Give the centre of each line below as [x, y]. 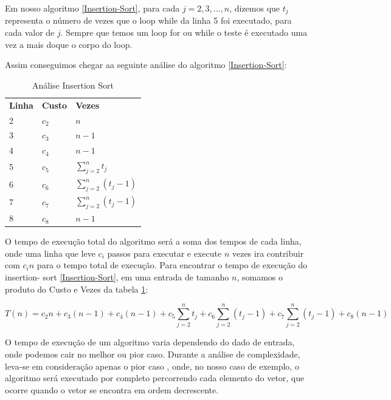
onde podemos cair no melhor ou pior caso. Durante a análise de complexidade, [153, 354]
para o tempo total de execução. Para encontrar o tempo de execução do [172, 265]
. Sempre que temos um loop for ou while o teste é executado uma [184, 32]
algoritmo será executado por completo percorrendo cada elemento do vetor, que [155, 378]
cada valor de [30, 32]
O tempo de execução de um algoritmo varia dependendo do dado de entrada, [150, 342]
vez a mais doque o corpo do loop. [69, 44]
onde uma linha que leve [50, 253]
